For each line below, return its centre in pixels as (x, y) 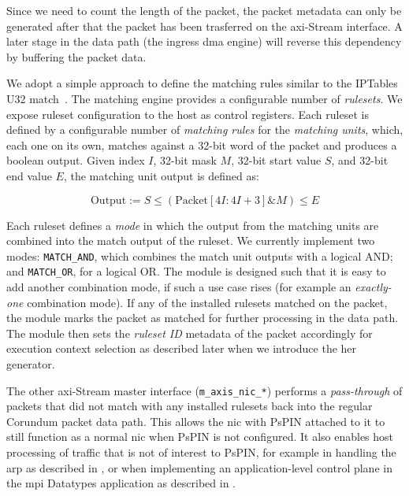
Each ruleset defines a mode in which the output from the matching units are (193, 225)
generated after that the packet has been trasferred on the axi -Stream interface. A (204, 26)
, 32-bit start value (276, 160)
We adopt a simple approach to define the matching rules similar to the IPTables (202, 83)
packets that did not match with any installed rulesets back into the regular (190, 406)
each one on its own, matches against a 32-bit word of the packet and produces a (202, 144)
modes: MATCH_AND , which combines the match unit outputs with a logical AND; (200, 255)
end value (29, 175)
